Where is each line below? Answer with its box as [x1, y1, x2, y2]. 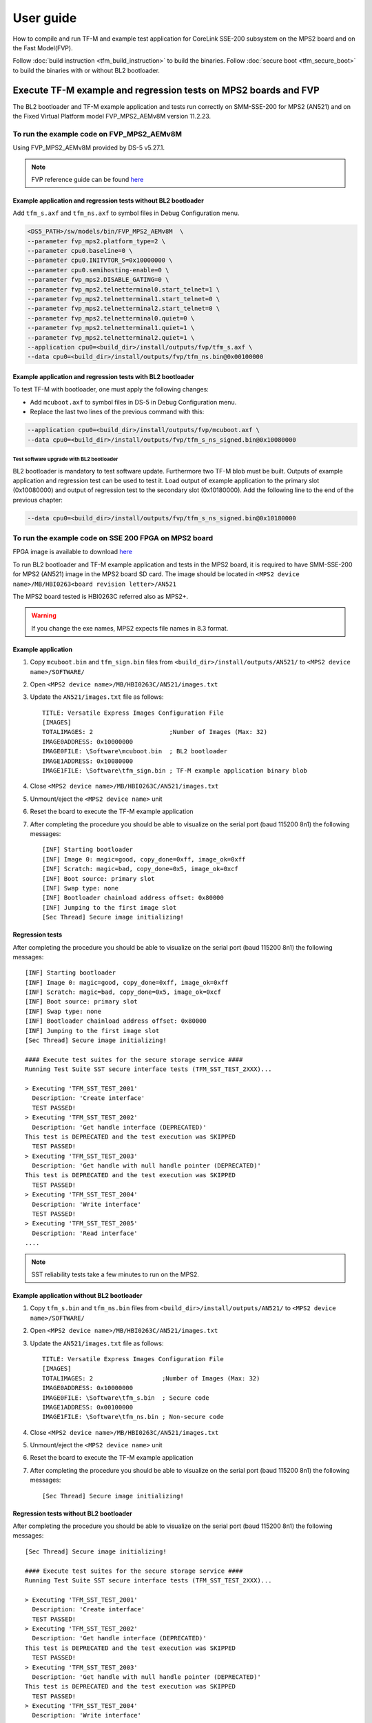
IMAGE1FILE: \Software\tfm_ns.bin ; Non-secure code [42, 1413, 224, 1421]
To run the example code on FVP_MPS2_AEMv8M [12, 129, 183, 139]
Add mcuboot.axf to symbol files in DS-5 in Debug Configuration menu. [30, 398, 237, 406]
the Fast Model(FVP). [12, 43, 73, 52]
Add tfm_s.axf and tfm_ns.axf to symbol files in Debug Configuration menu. [12, 209, 240, 217]
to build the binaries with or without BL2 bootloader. [12, 66, 160, 74]
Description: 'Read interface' [32, 1229, 138, 1237]
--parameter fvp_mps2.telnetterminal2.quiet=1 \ [27, 334, 195, 341]
